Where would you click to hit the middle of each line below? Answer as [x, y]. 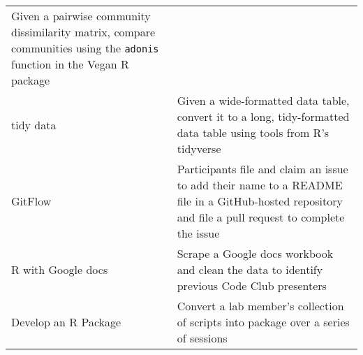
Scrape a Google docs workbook [255, 253]
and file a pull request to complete [261, 217]
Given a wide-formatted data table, [263, 100]
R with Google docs [60, 269]
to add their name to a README [260, 185]
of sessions [202, 338]
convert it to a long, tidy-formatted [263, 116]
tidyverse [199, 148]
